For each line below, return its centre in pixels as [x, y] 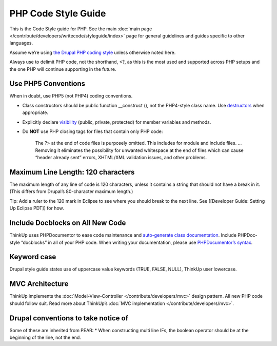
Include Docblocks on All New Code [68, 223]
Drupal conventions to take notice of [69, 318]
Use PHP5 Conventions [47, 84]
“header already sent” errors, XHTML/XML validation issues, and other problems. [121, 158]
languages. [21, 43]
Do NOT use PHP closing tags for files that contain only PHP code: [93, 131]
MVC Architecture [39, 284]
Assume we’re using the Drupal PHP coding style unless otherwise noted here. [93, 52]
